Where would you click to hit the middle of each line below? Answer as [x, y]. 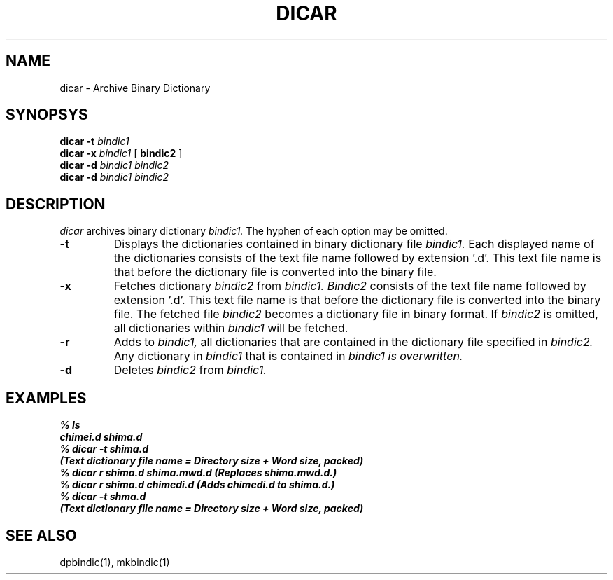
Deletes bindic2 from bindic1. [190, 370]
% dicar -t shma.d [103, 497]
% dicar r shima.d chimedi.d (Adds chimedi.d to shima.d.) [197, 485]
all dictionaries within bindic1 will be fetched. [231, 328]
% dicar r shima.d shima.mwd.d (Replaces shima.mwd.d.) [198, 473]
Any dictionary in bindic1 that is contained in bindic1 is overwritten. [288, 356]
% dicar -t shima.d [104, 449]
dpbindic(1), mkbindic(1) [115, 562]
